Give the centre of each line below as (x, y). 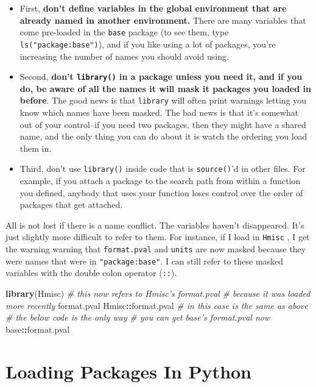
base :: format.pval (38, 329)
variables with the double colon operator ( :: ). (91, 273)
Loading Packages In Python (129, 371)
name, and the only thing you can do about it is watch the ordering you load (163, 136)
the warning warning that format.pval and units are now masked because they (156, 249)
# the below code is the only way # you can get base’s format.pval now (138, 317)
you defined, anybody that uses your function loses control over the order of (161, 192)
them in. (36, 148)
